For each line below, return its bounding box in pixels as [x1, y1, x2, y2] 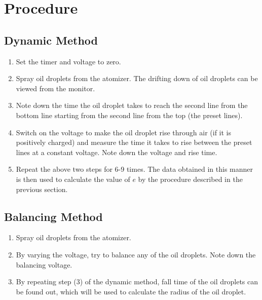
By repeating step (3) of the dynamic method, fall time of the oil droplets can [16, 276, 258, 287]
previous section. [16, 183, 68, 194]
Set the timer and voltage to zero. [16, 56, 121, 66]
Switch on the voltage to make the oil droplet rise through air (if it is [16, 127, 231, 137]
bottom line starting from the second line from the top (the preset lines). [16, 109, 243, 120]
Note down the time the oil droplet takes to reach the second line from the [16, 100, 248, 110]
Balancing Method [4, 208, 103, 224]
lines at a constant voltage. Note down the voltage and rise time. [16, 146, 217, 157]
